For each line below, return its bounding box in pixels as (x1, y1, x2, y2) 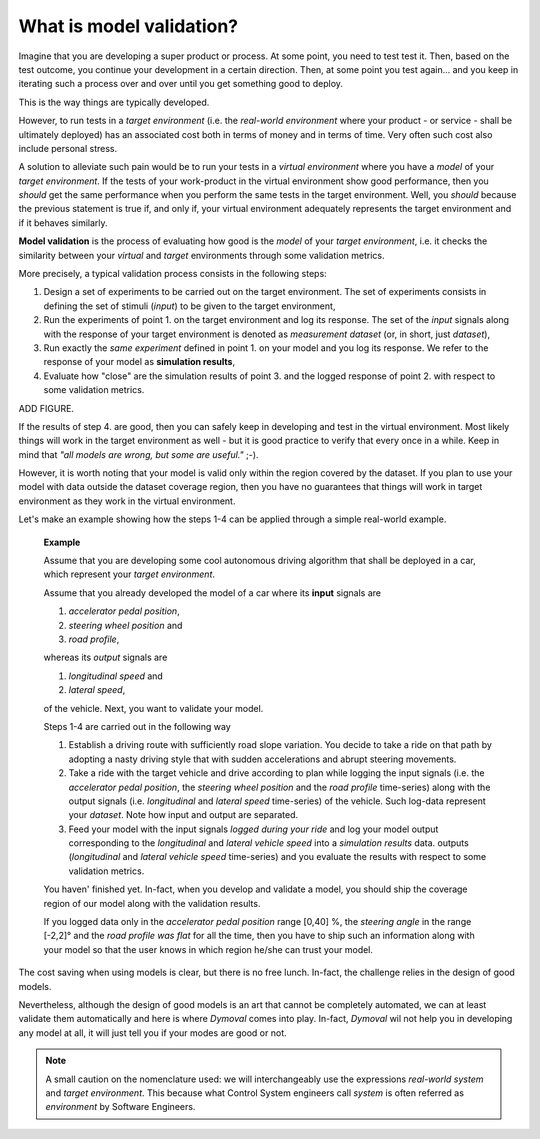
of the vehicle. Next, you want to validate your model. (43, 702, 264, 714)
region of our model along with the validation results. (43, 897, 261, 909)
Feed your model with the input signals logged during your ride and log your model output (68, 823, 439, 835)
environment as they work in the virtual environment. (18, 495, 236, 507)
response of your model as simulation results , (43, 356, 235, 368)
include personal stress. (18, 142, 118, 154)
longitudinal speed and (68, 670, 164, 682)
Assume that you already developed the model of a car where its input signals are (43, 586, 382, 599)
